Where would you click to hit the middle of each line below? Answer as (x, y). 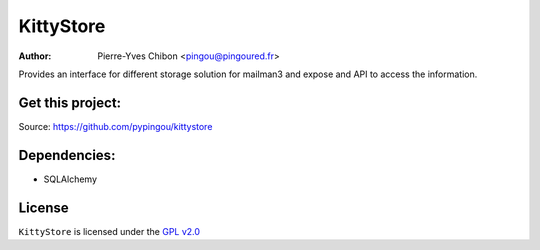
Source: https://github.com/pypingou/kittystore (115, 126)
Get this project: (70, 102)
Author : (35, 56)
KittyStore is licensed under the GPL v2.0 (109, 231)
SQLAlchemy (70, 179)
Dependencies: (67, 155)
